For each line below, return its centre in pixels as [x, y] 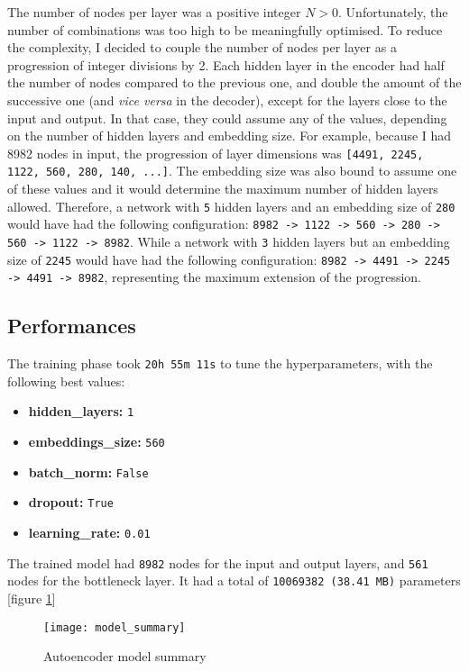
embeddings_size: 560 [97, 442]
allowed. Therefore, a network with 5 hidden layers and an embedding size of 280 [231, 206]
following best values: [66, 381]
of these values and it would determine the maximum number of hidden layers [223, 189]
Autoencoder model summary [125, 656]
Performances [72, 326]
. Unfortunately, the [393, 12]
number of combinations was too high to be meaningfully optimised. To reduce [225, 29]
